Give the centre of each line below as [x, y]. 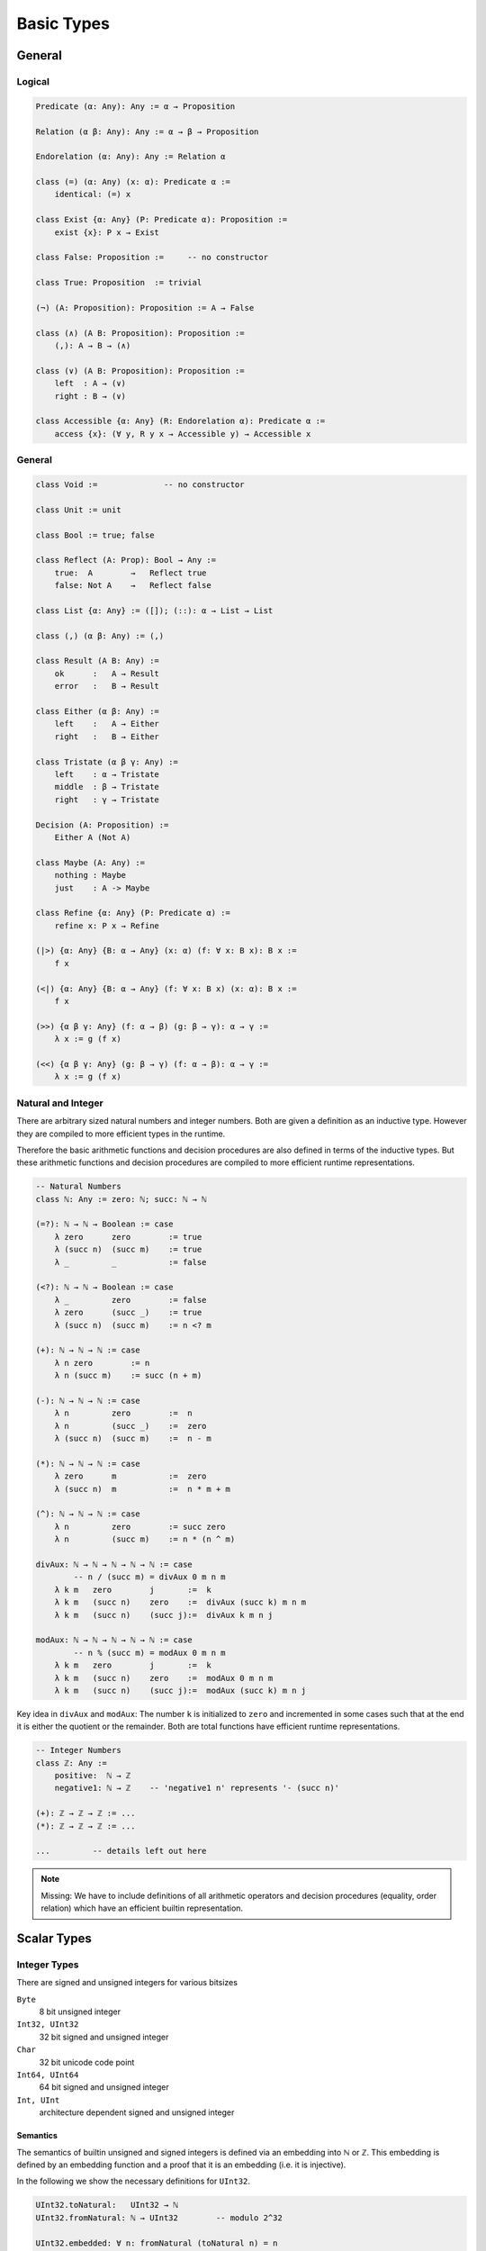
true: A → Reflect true [130, 573]
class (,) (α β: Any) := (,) [100, 636]
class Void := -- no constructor [140, 485]
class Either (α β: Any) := [97, 712]
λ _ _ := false [130, 1262]
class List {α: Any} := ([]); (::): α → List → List [154, 610]
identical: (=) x [93, 194]
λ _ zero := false [130, 1300]
